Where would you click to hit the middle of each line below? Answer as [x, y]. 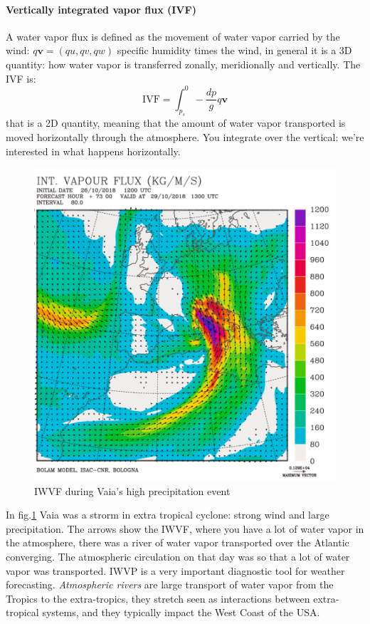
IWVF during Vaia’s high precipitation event [132, 490]
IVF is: [21, 78]
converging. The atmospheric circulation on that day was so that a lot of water [178, 557]
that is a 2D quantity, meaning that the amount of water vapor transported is [176, 123]
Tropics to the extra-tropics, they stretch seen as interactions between [158, 598]
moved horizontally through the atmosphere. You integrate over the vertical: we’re [185, 137]
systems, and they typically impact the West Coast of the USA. [181, 612]
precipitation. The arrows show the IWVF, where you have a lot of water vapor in [185, 528]
